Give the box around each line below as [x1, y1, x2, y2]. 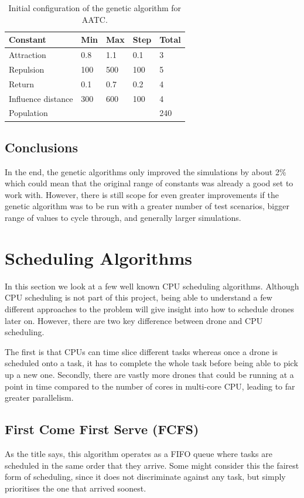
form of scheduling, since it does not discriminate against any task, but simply [5, 470, 286, 483]
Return [9, 77, 35, 90]
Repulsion [9, 63, 45, 75]
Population [9, 107, 48, 119]
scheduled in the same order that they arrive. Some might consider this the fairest [5, 459, 299, 471]
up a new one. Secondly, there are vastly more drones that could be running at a [5, 368, 294, 380]
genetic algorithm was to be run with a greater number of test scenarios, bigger [5, 200, 289, 212]
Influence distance [9, 92, 73, 104]
